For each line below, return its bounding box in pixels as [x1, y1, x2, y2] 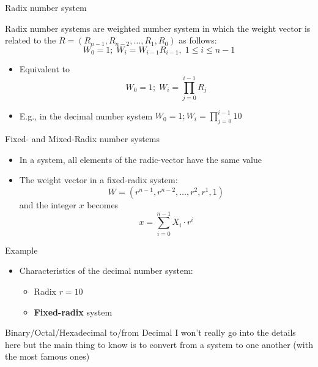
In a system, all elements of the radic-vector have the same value [19, 153, 262, 165]
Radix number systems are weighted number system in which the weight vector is [5, 21, 311, 34]
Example [5, 243, 38, 256]
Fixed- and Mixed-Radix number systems [5, 132, 160, 145]
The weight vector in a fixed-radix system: [19, 173, 178, 186]
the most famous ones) [5, 350, 90, 363]
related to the [5, 34, 56, 47]
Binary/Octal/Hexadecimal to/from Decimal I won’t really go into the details [5, 326, 296, 339]
